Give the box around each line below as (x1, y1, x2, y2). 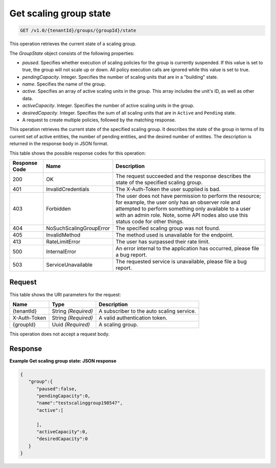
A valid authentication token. (99, 314, 168, 321)
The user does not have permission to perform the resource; (116, 192, 261, 199)
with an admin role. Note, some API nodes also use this (116, 211, 248, 219)
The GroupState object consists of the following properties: (9, 50, 135, 56)
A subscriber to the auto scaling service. (99, 307, 196, 314)
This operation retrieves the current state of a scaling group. (9, 41, 136, 47)
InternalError (46, 248, 77, 255)
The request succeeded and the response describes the (116, 172, 251, 179)
